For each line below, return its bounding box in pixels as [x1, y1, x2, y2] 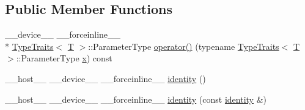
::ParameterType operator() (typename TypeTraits [88, 40, 279, 52]
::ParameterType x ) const [16, 52, 112, 64]
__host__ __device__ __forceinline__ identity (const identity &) [5, 92, 267, 105]
